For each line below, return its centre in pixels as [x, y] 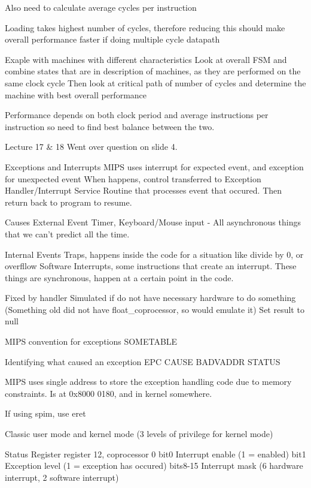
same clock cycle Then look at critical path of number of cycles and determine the [155, 82]
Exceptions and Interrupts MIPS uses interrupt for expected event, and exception [154, 166]
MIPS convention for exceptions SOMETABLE [91, 341]
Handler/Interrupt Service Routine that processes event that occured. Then [144, 190]
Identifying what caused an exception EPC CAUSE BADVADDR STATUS [143, 361]
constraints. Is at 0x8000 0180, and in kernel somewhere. [109, 393]
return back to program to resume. [68, 202]
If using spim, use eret [45, 413]
